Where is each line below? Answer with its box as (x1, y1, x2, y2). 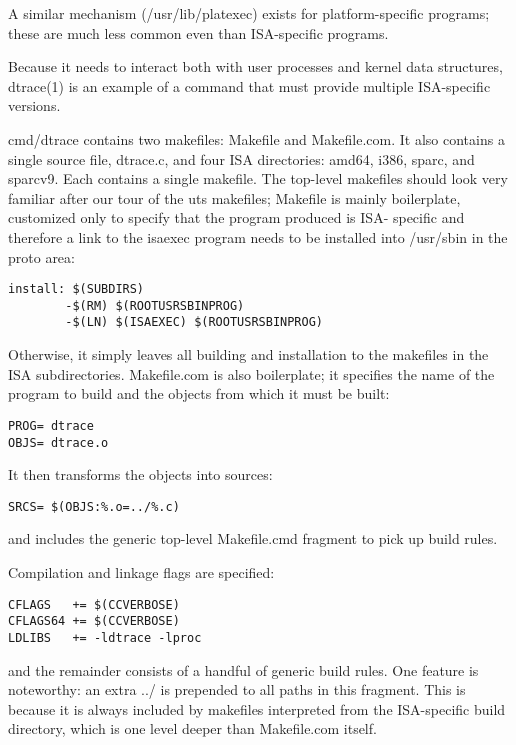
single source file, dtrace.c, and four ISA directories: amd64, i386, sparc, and (8, 148, 475, 169)
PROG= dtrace (8, 418, 94, 433)
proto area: (8, 246, 75, 267)
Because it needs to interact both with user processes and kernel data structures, (8, 56, 503, 77)
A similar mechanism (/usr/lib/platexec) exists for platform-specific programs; (8, 3, 490, 23)
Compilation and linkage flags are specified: (8, 562, 275, 583)
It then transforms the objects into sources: (8, 464, 273, 485)
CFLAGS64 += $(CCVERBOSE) (8, 614, 180, 629)
